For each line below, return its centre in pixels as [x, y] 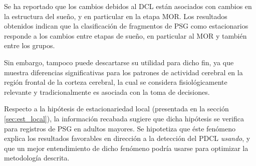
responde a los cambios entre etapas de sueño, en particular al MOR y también [125, 35]
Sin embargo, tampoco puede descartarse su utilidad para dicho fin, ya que [119, 62]
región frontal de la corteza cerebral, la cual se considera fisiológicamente [116, 82]
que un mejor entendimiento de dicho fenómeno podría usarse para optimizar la [126, 148]
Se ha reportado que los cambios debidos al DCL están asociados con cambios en [128, 6]
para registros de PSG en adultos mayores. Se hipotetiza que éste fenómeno [120, 128]
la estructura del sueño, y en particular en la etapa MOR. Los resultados [116, 16]
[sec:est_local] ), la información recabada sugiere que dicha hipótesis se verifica [124, 118]
